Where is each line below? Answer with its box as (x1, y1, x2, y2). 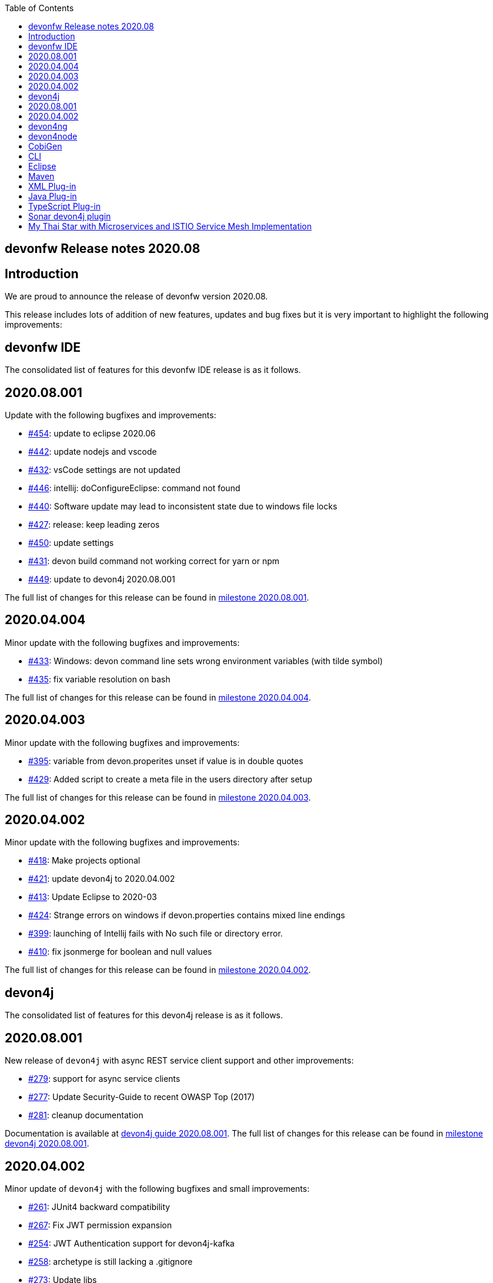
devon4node (28, 131, 78, 141)
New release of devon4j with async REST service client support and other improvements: (5, 1055, 354, 1066)
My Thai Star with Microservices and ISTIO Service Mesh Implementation (28, 221, 312, 231)
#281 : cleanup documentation (28, 1110, 144, 1121)
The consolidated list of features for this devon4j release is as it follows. (5, 1010, 283, 1021)
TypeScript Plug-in (28, 201, 101, 211)
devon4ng (28, 121, 68, 131)
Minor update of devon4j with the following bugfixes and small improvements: (5, 1184, 309, 1194)
